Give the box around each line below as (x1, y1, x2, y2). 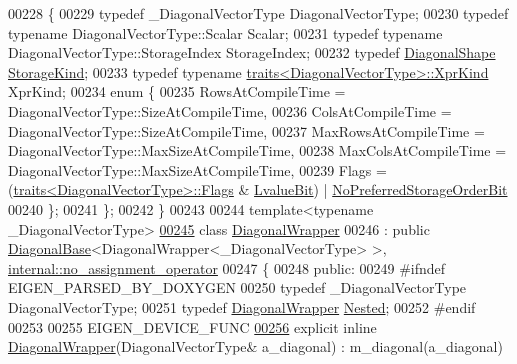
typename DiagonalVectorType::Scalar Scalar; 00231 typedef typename (8, 22, 443, 43)
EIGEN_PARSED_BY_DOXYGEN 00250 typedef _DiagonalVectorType (8, 277, 467, 298)
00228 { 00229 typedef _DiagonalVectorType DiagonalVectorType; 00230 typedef (8, 3, 509, 23)
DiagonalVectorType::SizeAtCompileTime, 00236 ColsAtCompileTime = (8, 100, 452, 121)
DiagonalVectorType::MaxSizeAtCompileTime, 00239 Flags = (8, 159, 387, 180)
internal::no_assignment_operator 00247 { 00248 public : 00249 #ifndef (8, 257, 446, 278)
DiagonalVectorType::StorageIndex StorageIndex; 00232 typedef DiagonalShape (8, 42, 496, 63)
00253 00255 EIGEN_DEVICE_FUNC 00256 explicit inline (8, 316, 377, 337)
